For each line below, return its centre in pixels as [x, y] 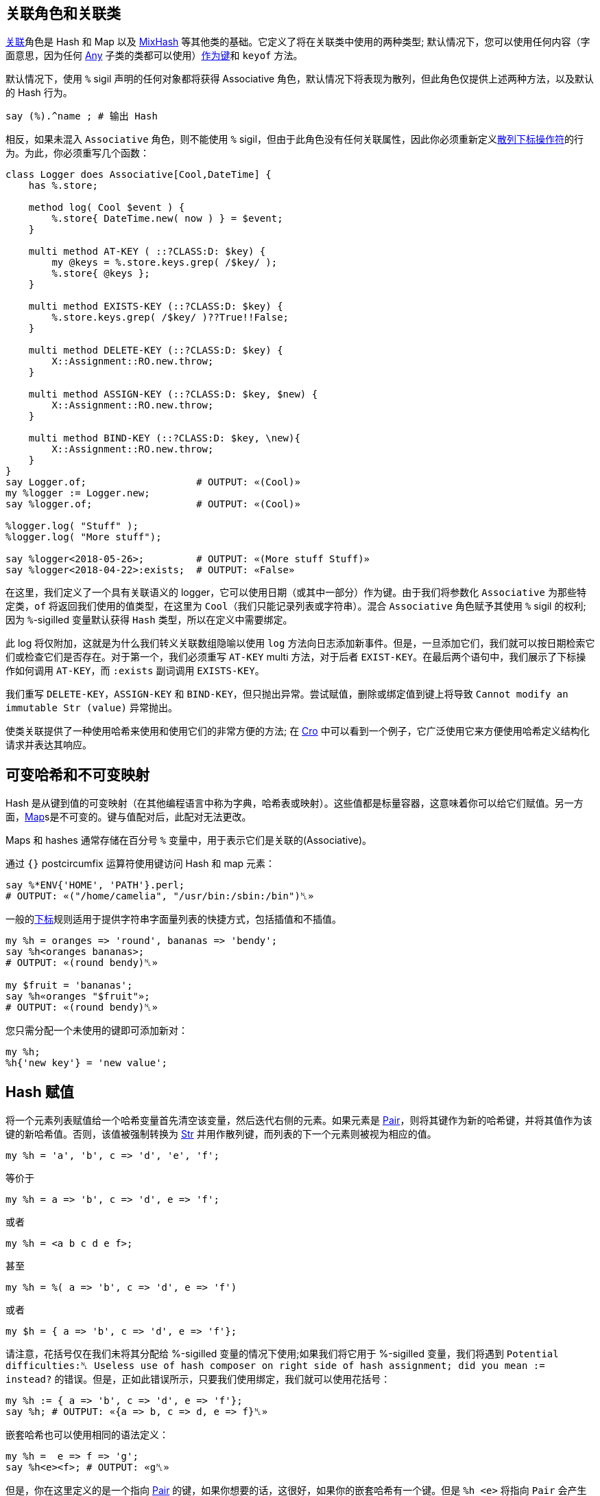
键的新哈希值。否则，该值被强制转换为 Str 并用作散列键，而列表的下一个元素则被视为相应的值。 [221, 1134]
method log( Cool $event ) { [107, 208]
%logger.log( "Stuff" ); [72, 526]
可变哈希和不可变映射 [77, 774]
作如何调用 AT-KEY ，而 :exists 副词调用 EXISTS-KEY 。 [135, 671]
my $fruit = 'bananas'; [69, 986]
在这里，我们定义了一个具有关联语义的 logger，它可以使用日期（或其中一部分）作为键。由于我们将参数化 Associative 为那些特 [296, 592]
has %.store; [63, 186]
